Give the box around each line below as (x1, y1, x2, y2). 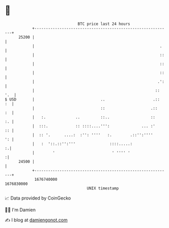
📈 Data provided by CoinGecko (5, 195, 71, 201)
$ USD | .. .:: (5, 96, 160, 102)
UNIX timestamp (87, 185, 119, 191)
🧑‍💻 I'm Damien (5, 207, 36, 213)
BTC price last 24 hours (77, 21, 130, 26)
